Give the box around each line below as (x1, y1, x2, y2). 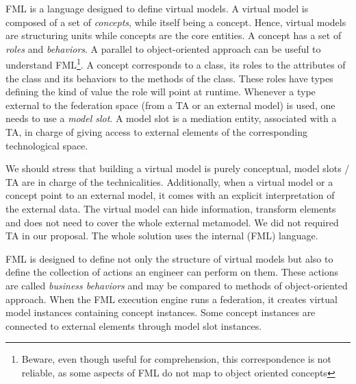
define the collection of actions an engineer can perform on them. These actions (5, 265, 339, 279)
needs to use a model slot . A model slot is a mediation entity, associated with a (5, 111, 337, 125)
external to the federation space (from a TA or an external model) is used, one (5, 97, 335, 112)
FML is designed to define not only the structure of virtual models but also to (5, 251, 333, 265)
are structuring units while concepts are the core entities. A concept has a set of (5, 28, 342, 43)
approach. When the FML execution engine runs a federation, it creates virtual (5, 291, 338, 306)
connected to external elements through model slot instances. (5, 318, 262, 333)
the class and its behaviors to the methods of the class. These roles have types (5, 71, 333, 85)
